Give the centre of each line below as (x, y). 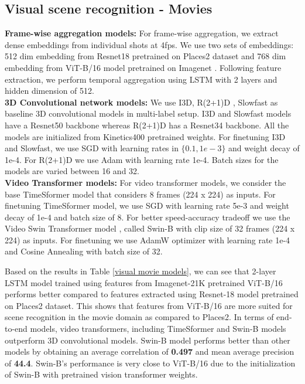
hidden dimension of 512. (49, 91)
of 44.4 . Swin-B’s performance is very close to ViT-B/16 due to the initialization (150, 363)
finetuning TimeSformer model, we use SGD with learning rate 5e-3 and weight (147, 205)
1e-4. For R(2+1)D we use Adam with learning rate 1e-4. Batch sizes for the (142, 159)
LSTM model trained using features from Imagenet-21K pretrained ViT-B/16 (144, 282)
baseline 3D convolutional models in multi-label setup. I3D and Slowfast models (148, 113)
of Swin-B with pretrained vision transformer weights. (101, 374)
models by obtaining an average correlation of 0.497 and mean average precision (150, 351)
